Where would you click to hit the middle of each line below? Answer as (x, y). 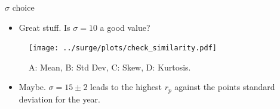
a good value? (125, 27)
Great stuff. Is (44, 27)
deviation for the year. (60, 99)
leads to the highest (126, 87)
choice (23, 7)
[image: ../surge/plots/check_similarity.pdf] (123, 48)
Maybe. (32, 87)
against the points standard (225, 87)
